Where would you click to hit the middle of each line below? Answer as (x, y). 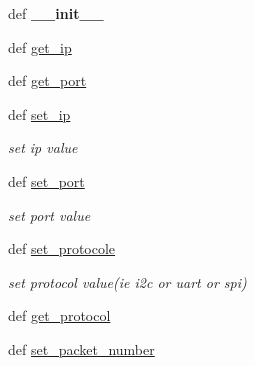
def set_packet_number (81, 348)
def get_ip (40, 46)
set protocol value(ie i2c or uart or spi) (127, 281)
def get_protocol (59, 315)
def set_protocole (62, 248)
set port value (49, 214)
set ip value (43, 147)
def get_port (47, 80)
